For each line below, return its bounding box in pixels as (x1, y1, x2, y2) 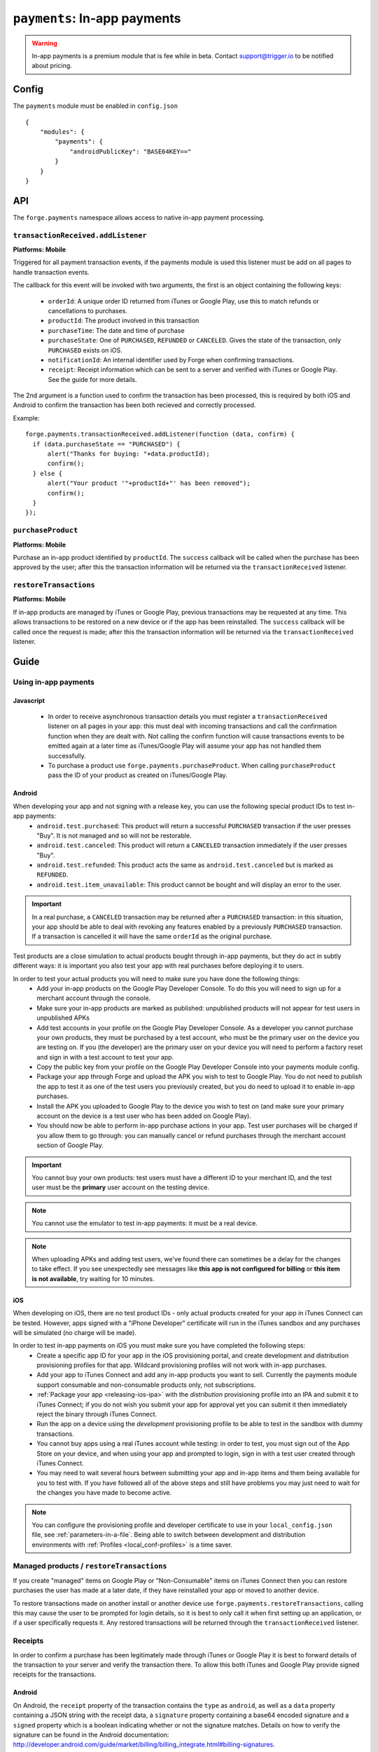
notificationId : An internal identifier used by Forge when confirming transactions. (48, 355, 295, 364)
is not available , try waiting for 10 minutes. (31, 1274, 155, 1282)
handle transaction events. (13, 268, 90, 276)
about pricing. (31, 62, 73, 70)
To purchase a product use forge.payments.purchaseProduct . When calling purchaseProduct (48, 761, 336, 769)
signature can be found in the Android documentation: (13, 1730, 169, 1739)
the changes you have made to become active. (36, 1488, 171, 1497)
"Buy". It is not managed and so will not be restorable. (36, 831, 192, 840)
